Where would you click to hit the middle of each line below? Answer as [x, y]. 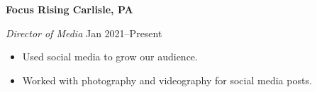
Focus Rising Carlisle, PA [69, 9]
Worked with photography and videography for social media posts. [167, 80]
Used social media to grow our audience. [110, 57]
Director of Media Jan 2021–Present [84, 33]
